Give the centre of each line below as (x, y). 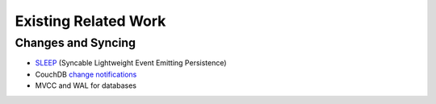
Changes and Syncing (75, 43)
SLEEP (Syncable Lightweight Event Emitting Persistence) (131, 63)
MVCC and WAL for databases (86, 85)
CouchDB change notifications (86, 74)
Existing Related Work (90, 21)
